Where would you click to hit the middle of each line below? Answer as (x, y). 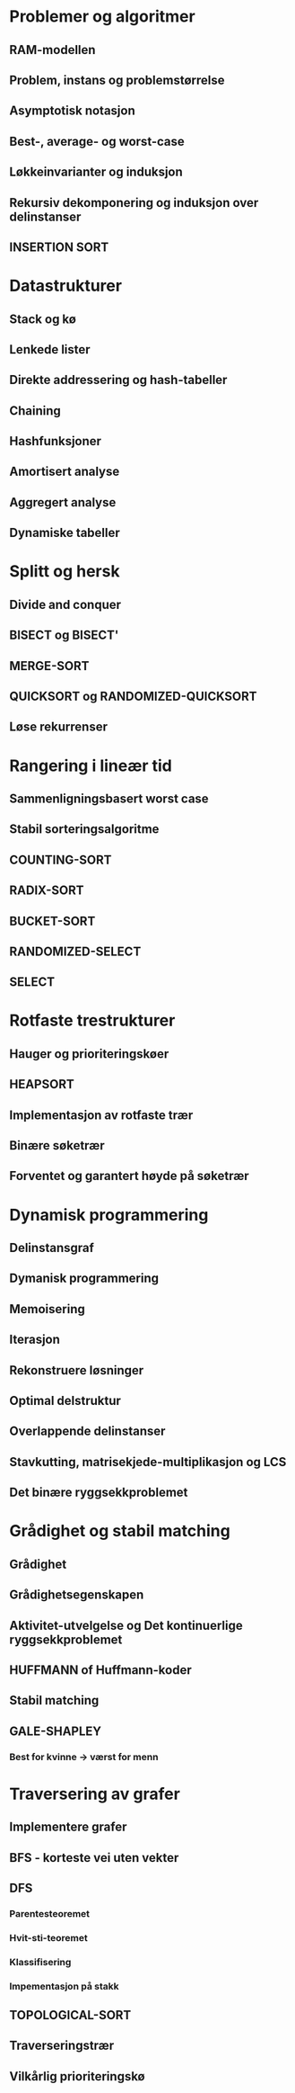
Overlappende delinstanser (87, 1431)
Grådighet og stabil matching (120, 1531)
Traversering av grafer (95, 1794)
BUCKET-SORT (52, 921)
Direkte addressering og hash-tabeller (118, 380)
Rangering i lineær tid (91, 765)
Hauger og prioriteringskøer (89, 1054)
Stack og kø (43, 319)
